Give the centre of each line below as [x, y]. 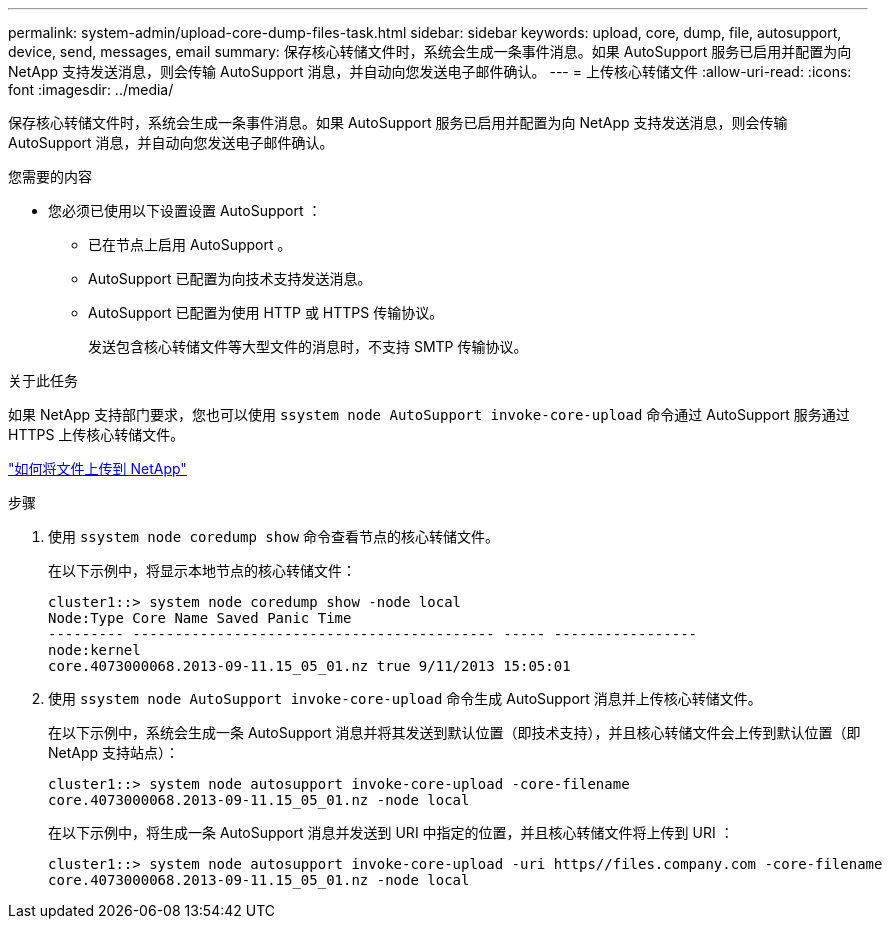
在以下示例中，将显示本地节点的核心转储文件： [202, 570]
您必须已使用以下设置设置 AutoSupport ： [185, 210]
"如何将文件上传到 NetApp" [97, 468]
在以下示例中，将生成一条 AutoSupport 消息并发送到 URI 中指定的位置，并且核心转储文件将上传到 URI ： [391, 832]
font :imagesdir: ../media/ [91, 89]
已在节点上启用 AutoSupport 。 [190, 244]
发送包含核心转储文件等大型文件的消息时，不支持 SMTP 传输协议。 [308, 346]
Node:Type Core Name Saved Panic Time [200, 618]
